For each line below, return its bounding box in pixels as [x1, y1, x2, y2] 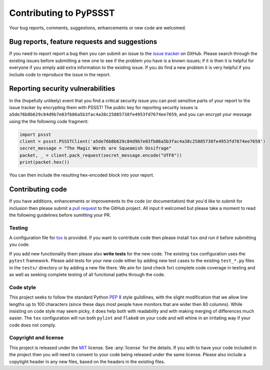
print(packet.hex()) [19, 159, 69, 165]
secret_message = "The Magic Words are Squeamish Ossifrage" [19, 145, 172, 151]
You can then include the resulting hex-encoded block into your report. [9, 172, 154, 178]
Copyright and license [9, 334, 64, 341]
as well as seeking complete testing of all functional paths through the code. [9, 272, 166, 278]
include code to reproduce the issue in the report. [9, 71, 111, 77]
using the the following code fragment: [9, 118, 89, 124]
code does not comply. [9, 322, 57, 328]
